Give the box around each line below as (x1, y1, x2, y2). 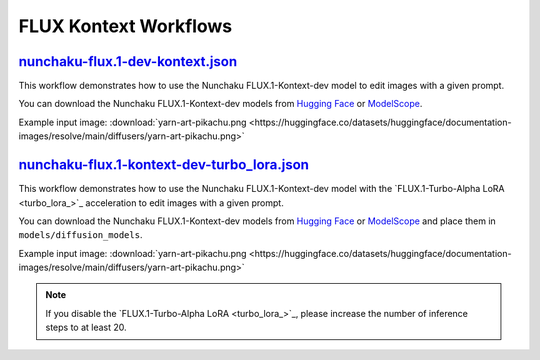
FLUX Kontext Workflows (18, 15, 233, 37)
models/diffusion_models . (18, 229, 143, 241)
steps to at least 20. (45, 321, 127, 334)
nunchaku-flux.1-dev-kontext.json (18, 53, 238, 70)
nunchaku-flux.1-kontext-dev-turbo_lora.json (18, 156, 310, 174)
